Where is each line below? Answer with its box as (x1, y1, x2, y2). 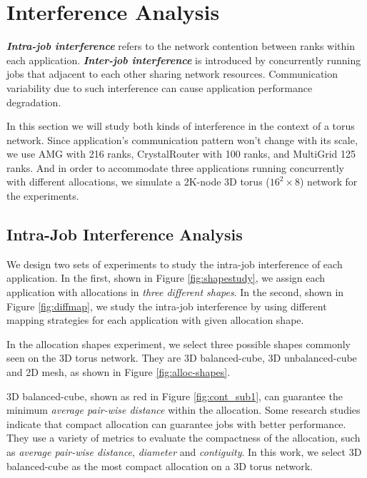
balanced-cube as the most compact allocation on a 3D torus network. (6, 458, 313, 473)
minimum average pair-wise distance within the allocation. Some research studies (6, 402, 361, 417)
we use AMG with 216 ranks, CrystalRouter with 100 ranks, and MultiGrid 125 (6, 146, 356, 161)
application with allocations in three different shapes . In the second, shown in (6, 285, 344, 300)
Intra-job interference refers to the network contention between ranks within (6, 39, 355, 54)
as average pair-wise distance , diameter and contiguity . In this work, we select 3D (6, 444, 362, 459)
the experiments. (6, 188, 79, 203)
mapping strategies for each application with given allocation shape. (6, 312, 304, 327)
